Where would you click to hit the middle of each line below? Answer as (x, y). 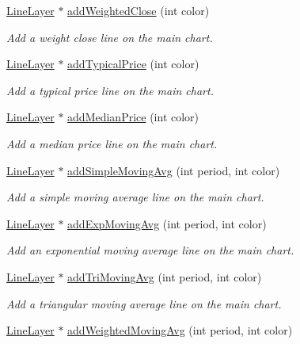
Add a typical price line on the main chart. (110, 90)
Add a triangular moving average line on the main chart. (144, 303)
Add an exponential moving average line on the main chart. (150, 250)
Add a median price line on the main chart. (112, 143)
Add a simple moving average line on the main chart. (135, 197)
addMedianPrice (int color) (133, 117)
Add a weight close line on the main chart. (110, 37)
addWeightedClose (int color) (139, 10)
